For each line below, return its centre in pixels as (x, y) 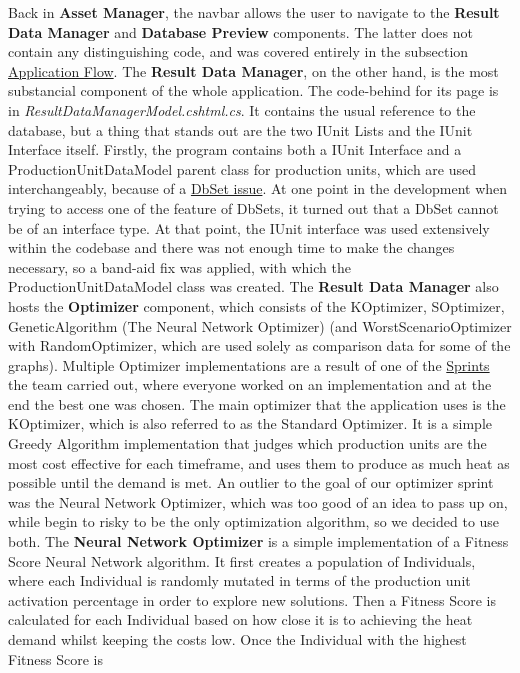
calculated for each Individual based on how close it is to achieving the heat (240, 619)
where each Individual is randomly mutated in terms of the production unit (239, 580)
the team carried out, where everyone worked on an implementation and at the (250, 384)
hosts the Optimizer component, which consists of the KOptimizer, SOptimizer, (256, 305)
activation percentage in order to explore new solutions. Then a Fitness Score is (252, 599)
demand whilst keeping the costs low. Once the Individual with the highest (237, 639)
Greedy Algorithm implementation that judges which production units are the (247, 443)
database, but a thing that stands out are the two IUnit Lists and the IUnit (240, 129)
